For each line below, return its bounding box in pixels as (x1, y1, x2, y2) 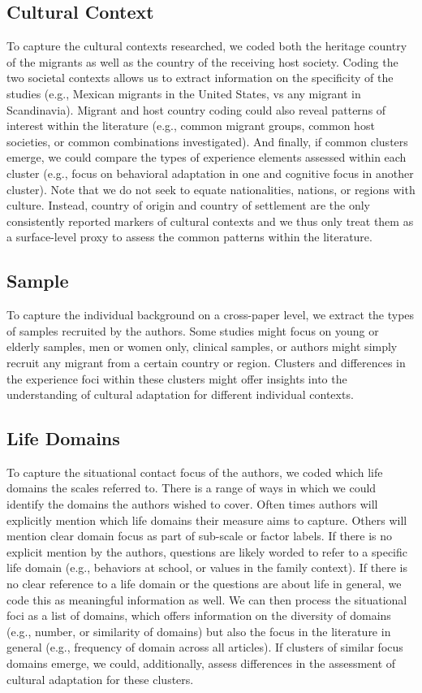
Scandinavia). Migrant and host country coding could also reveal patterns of (6, 101, 386, 118)
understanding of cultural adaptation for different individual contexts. (6, 386, 354, 403)
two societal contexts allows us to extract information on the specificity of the (6, 69, 394, 86)
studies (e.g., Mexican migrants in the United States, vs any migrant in (6, 84, 361, 102)
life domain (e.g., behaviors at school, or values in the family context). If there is (6, 559, 407, 576)
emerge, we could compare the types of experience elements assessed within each (6, 149, 407, 166)
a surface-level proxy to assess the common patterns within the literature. (6, 228, 372, 245)
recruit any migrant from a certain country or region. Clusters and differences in (6, 353, 406, 370)
